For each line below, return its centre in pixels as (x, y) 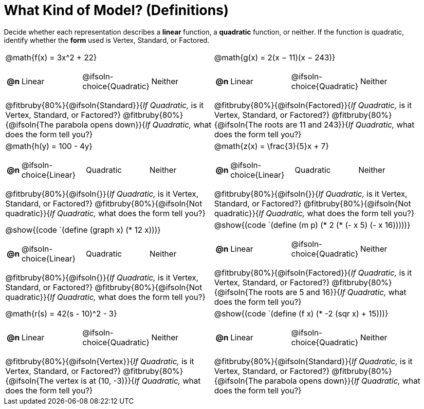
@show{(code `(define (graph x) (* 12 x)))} (83, 230)
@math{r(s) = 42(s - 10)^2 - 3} (61, 313)
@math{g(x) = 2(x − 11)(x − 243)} (275, 57)
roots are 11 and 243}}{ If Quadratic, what (340, 124)
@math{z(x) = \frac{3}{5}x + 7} (272, 146)
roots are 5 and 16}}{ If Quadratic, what (335, 292)
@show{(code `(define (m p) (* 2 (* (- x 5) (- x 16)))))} (312, 225)
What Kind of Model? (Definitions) (116, 10)
